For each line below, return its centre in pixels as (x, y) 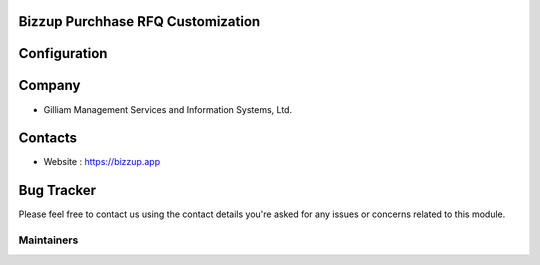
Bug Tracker (57, 190)
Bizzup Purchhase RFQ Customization (139, 21)
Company (49, 85)
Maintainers (48, 240)
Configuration (63, 53)
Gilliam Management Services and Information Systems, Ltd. (168, 109)
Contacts (48, 138)
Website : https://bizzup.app (101, 162)
